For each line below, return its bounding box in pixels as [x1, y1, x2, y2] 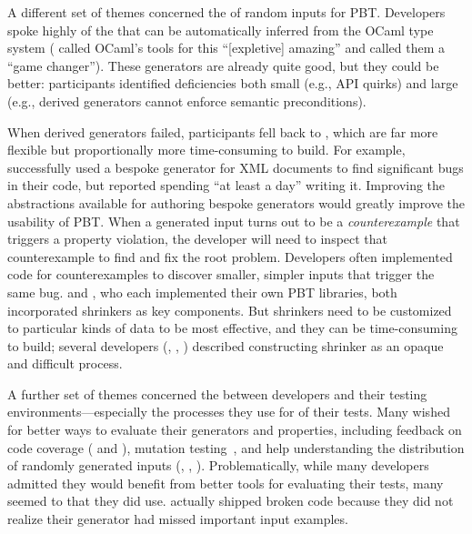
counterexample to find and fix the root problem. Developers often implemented [7, 247, 453, 266]
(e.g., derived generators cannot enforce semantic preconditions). [7, 91, 367, 110]
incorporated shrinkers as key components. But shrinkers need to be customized [7, 300, 452, 319]
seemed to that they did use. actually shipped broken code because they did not [7, 491, 454, 510]
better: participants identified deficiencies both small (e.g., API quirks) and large [7, 74, 458, 93]
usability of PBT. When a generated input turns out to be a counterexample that [7, 211, 460, 230]
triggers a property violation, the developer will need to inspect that [7, 229, 388, 248]
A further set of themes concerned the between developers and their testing [7, 384, 427, 403]
